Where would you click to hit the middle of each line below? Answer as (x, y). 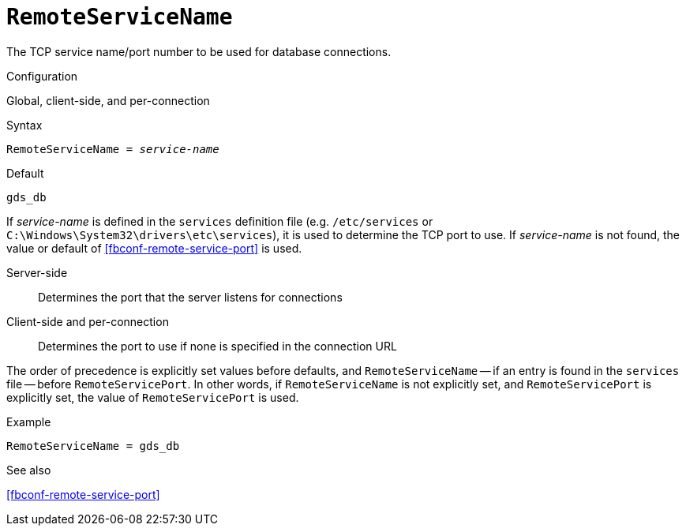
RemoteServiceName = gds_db (93, 446)
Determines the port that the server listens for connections (190, 297)
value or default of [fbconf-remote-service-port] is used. (154, 248)
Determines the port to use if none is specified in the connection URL (217, 346)
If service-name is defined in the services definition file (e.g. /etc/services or (220, 221)
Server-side (37, 272)
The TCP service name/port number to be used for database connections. (199, 51)
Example (29, 421)
